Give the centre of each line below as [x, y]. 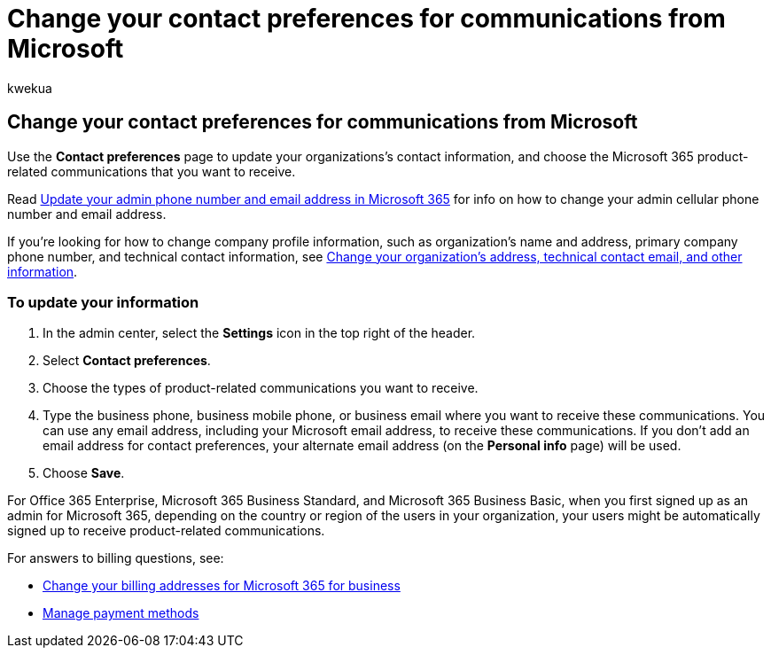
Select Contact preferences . [127, 361]
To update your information [103, 302]
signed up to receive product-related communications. [166, 531]
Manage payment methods [121, 613]
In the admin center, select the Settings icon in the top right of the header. [259, 333]
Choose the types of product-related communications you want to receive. [261, 388]
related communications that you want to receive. [152, 171]
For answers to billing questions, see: [116, 558]
